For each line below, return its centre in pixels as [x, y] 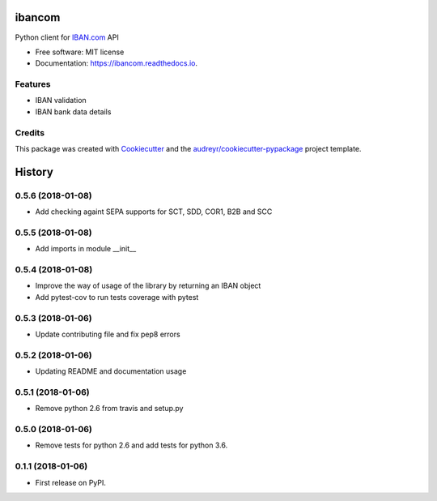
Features [33, 84]
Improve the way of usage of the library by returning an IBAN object [148, 286]
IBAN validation [61, 101]
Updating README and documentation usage [111, 371]
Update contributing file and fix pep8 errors [108, 334]
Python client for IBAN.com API [67, 37]
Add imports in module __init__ [86, 249]
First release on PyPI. [71, 482]
